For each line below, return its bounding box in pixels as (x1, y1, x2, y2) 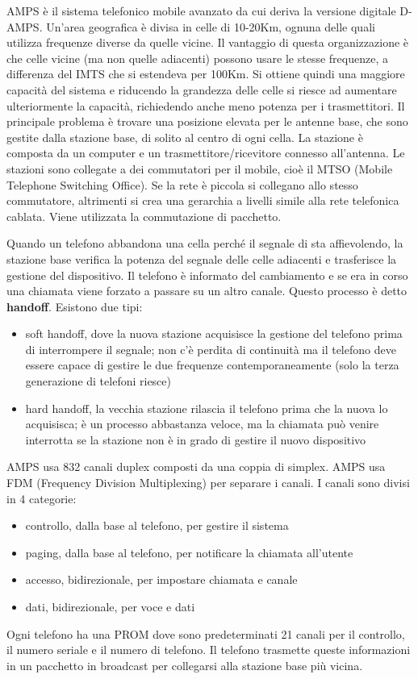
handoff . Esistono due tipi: (6, 298, 143, 315)
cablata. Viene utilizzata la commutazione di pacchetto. (6, 207, 282, 224)
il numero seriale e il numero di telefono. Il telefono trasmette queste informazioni (6, 641, 411, 658)
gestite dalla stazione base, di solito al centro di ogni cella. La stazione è (6, 128, 363, 145)
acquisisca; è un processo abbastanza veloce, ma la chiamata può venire (25, 415, 379, 432)
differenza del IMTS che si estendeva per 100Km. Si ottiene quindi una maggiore (6, 65, 405, 82)
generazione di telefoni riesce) (25, 373, 171, 389)
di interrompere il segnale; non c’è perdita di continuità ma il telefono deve (25, 340, 396, 357)
